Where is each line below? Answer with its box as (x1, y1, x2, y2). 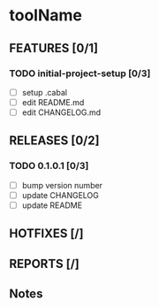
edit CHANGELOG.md (21, 107, 102, 118)
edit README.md (21, 96, 85, 107)
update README (21, 200, 82, 211)
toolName (9, 5, 82, 26)
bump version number (21, 180, 103, 190)
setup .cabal (21, 87, 68, 97)
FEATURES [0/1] (9, 41, 99, 56)
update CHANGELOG (21, 189, 99, 200)
